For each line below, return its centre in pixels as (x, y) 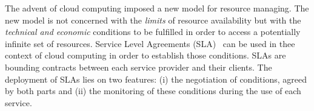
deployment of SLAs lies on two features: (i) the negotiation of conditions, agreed (156, 79)
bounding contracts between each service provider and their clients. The (139, 67)
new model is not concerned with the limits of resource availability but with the (153, 20)
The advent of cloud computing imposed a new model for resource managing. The (157, 8)
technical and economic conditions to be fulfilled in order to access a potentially (153, 32)
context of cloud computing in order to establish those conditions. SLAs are (145, 55)
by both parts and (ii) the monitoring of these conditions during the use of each (153, 91)
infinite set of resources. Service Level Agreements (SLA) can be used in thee (150, 43)
